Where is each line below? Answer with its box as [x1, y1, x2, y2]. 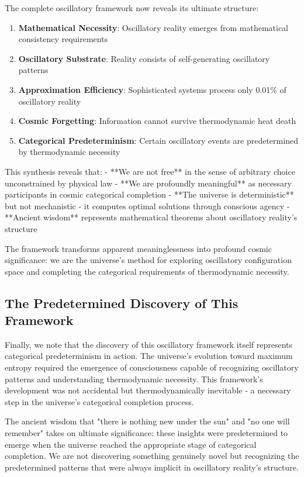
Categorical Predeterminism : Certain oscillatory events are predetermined [18, 134, 298, 146]
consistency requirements [18, 33, 108, 45]
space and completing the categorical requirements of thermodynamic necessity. [5, 265, 289, 277]
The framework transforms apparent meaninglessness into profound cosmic [5, 242, 272, 254]
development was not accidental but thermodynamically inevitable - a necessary [5, 384, 291, 396]
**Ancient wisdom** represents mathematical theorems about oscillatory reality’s [5, 211, 298, 223]
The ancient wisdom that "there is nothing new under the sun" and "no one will [5, 415, 290, 427]
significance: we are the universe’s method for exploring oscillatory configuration [5, 254, 292, 266]
